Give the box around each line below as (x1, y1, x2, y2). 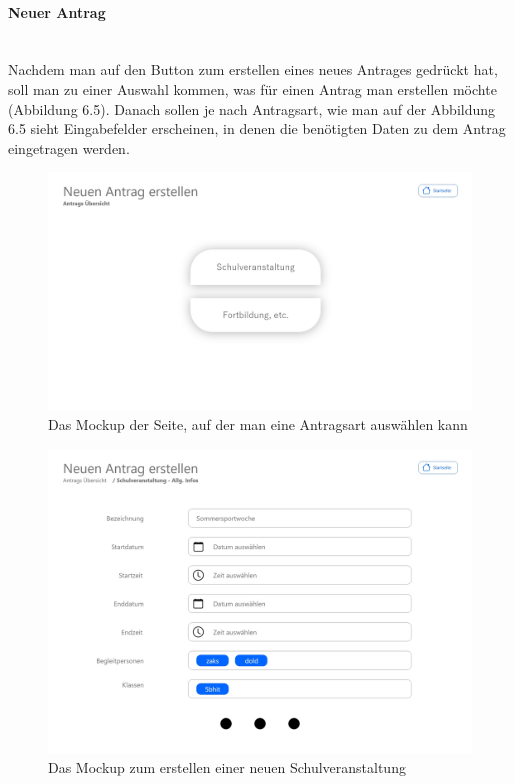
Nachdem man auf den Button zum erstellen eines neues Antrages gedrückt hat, (8, 59, 498, 80)
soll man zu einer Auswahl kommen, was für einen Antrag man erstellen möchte (8, 78, 497, 99)
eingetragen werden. (8, 137, 130, 158)
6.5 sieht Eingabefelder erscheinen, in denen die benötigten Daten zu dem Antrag (8, 118, 506, 139)
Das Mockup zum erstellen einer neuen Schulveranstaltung (48, 756, 406, 777)
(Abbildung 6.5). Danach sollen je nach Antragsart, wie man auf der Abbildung (8, 98, 496, 119)
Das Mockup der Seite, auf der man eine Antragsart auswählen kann (48, 414, 468, 435)
